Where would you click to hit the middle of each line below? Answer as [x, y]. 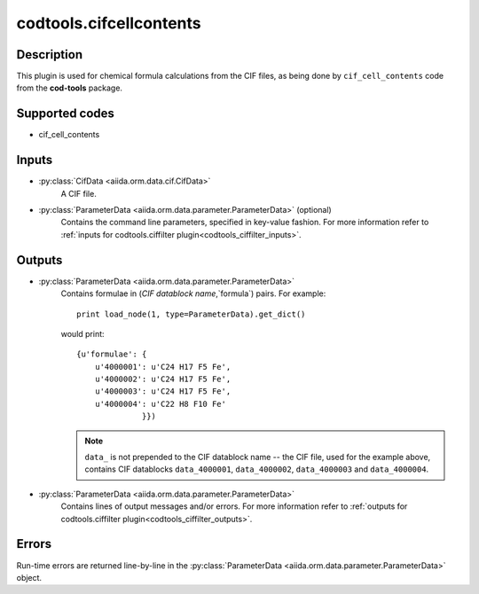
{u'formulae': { [112, 354]
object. [29, 577]
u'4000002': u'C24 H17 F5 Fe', [163, 379]
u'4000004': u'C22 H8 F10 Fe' [160, 404]
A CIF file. [79, 193]
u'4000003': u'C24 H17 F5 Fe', [163, 391]
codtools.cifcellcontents [109, 23]
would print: [83, 333]
